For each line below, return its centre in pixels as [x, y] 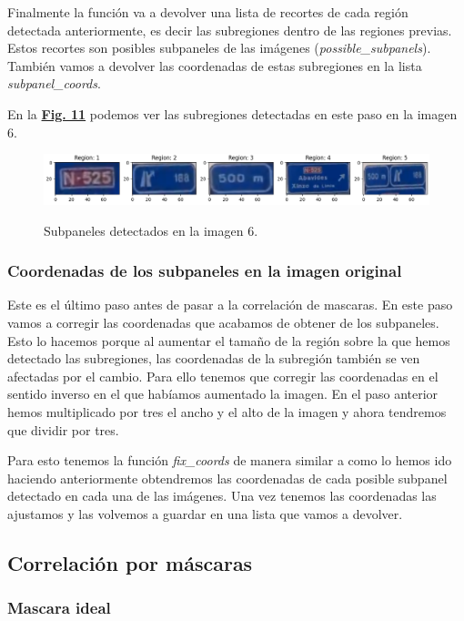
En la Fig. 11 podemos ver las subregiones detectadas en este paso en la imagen [232, 113]
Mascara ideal [59, 608]
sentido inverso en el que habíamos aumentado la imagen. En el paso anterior [223, 394]
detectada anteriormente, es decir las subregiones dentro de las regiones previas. [230, 30]
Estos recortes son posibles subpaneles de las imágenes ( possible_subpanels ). [219, 48]
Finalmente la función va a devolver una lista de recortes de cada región [208, 12]
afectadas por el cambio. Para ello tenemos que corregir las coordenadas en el [223, 376]
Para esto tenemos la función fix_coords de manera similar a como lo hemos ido [230, 460]
